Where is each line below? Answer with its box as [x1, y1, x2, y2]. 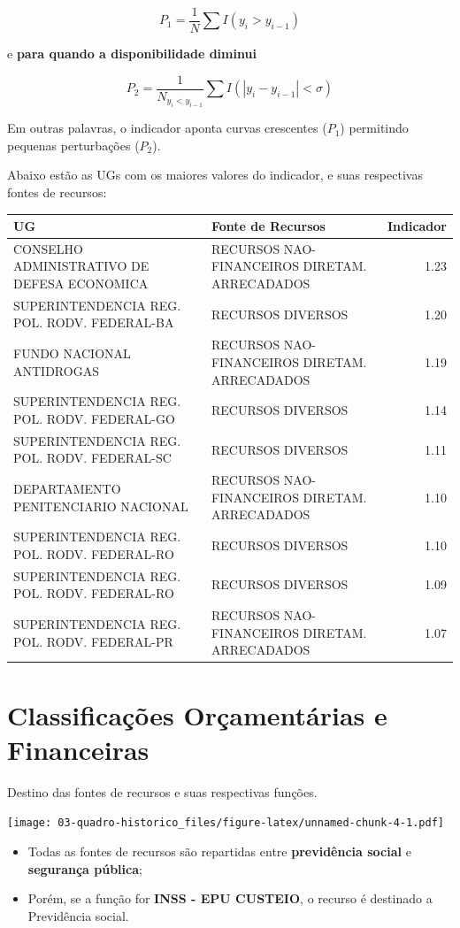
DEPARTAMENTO [13, 479, 121, 498]
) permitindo [340, 119, 409, 137]
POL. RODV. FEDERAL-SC [13, 449, 172, 467]
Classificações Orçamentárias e [7, 696, 387, 732]
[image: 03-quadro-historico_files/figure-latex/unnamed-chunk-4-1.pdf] [7, 817, 444, 830]
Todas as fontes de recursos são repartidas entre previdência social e [27, 841, 411, 860]
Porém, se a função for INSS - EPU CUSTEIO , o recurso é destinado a [27, 889, 433, 908]
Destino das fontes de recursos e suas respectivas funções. [7, 782, 318, 801]
